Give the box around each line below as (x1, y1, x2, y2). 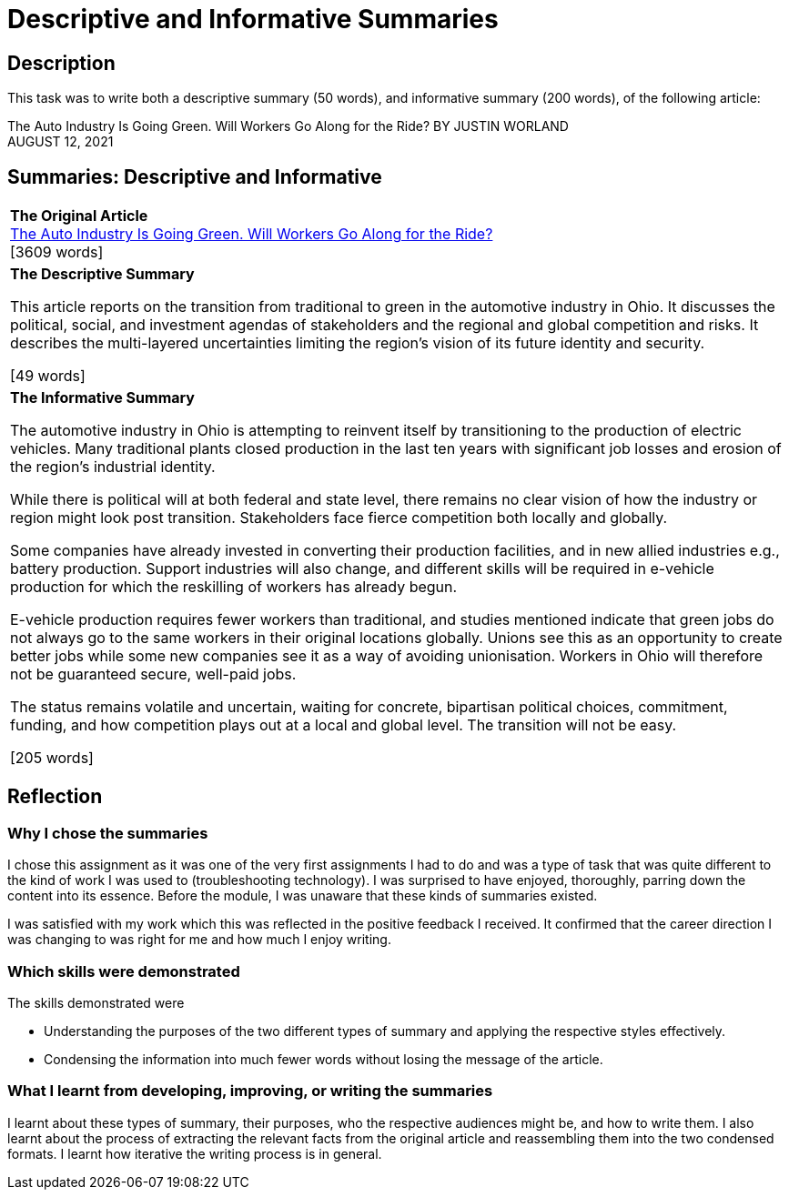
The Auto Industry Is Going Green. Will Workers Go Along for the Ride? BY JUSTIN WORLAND (7, 118, 569, 135)
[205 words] (10, 749, 94, 768)
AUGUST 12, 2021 (7, 134, 114, 150)
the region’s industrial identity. (10, 458, 216, 477)
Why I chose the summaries (7, 823, 208, 842)
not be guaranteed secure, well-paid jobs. (10, 665, 297, 684)
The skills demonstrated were (7, 994, 185, 1011)
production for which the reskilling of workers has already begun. (10, 578, 458, 597)
